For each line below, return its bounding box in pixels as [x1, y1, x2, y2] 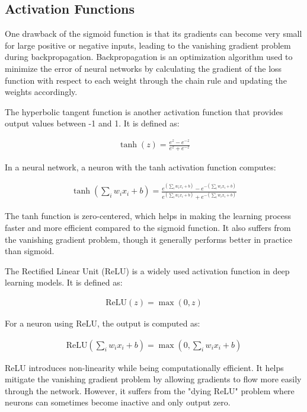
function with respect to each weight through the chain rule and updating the [5, 74, 287, 86]
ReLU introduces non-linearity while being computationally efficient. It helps [5, 361, 284, 373]
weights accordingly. [5, 85, 78, 98]
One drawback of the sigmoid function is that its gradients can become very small [5, 27, 302, 40]
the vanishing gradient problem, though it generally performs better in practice [5, 233, 293, 245]
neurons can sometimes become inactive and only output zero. [5, 396, 231, 408]
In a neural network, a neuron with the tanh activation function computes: [5, 160, 276, 173]
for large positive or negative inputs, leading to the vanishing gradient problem [5, 39, 291, 51]
